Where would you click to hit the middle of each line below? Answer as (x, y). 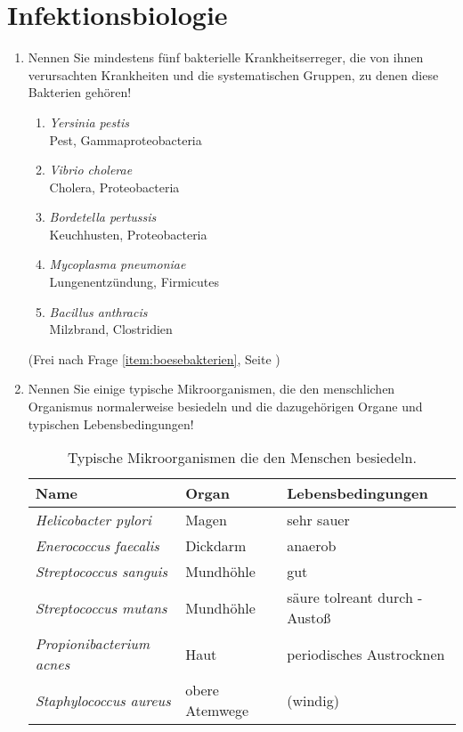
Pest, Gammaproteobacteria (126, 139)
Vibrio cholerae (91, 170)
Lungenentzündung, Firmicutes (134, 282)
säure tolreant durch (350, 598)
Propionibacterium (93, 644)
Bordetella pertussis (103, 217)
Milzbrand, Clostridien (111, 329)
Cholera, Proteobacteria (114, 187)
